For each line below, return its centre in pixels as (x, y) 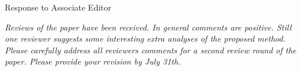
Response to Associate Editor (58, 7)
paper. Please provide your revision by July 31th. (93, 61)
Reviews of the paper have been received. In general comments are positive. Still (148, 27)
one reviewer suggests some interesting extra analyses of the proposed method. (145, 38)
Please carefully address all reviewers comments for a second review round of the (150, 50)
